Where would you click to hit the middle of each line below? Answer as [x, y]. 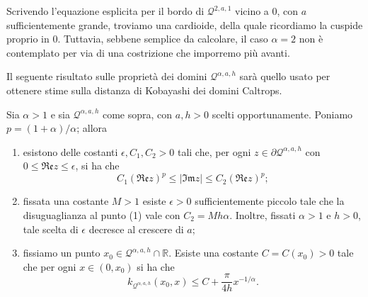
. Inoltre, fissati [263, 215]
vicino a [252, 11]
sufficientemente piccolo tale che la [270, 201]
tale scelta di [51, 229]
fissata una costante [66, 201]
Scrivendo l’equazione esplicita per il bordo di [105, 11]
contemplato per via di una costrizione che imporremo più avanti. [148, 52]
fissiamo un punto [62, 253]
